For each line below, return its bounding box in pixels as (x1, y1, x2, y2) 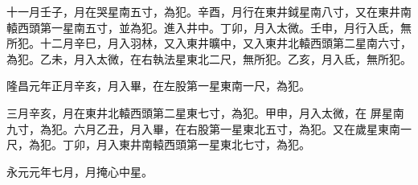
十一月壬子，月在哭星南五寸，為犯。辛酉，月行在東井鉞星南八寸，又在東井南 (6, 3, 412, 19)
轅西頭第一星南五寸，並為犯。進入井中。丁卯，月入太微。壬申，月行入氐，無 (6, 18, 412, 35)
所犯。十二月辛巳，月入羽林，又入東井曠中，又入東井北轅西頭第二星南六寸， (6, 35, 412, 51)
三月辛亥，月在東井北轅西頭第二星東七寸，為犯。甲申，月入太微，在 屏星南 (6, 104, 404, 121)
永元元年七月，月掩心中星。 (6, 162, 153, 179)
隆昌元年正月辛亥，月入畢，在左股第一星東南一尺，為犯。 (6, 77, 310, 94)
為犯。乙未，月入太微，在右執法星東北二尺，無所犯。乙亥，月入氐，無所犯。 (6, 50, 412, 67)
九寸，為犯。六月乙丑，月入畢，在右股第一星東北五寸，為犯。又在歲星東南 (6, 120, 400, 137)
